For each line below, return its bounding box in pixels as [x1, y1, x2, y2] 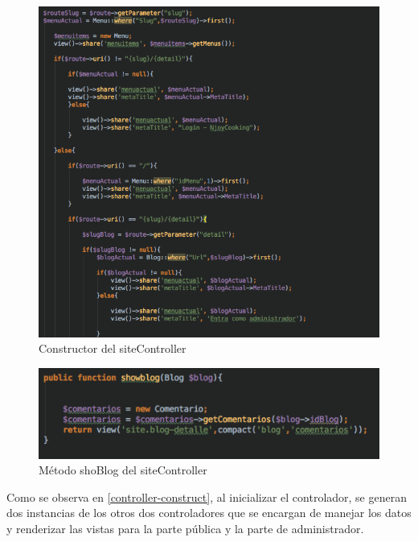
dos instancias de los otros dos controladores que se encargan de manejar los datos [6, 504, 412, 521]
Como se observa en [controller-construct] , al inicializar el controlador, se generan [6, 488, 407, 505]
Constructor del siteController [39, 340, 186, 357]
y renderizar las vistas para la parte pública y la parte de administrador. [6, 519, 364, 536]
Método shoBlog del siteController [39, 461, 207, 478]
